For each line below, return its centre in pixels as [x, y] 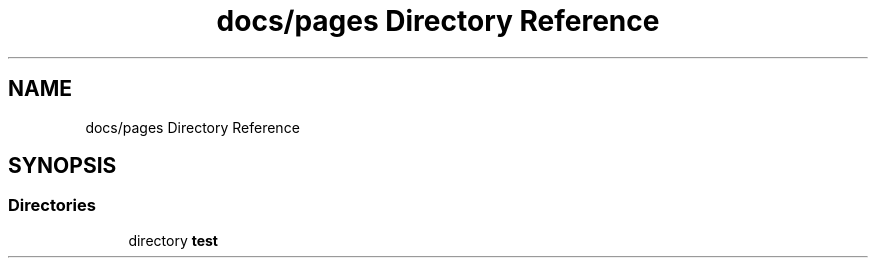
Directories [52, 205]
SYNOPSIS [62, 166]
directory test [173, 240]
